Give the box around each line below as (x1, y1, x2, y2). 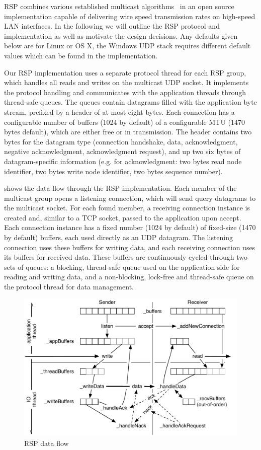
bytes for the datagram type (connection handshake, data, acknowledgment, (4, 136, 238, 146)
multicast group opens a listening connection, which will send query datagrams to (4, 192, 256, 203)
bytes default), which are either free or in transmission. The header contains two (4, 126, 252, 137)
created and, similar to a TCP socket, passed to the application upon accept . (4, 212, 241, 222)
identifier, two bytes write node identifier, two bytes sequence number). (4, 166, 223, 176)
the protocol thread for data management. (4, 281, 134, 292)
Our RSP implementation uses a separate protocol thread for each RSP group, (4, 67, 246, 78)
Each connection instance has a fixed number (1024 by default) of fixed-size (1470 (4, 222, 256, 233)
